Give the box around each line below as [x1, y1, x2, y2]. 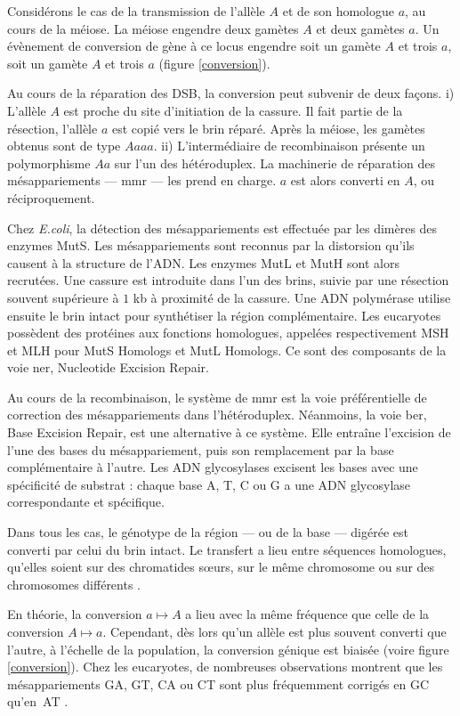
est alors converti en [290, 171, 400, 190]
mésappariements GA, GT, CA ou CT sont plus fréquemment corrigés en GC [7, 674, 430, 693]
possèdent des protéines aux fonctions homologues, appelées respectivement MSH [7, 323, 449, 342]
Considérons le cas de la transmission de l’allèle [7, 2, 265, 20]
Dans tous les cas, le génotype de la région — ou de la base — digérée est [7, 523, 408, 541]
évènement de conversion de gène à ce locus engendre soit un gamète [7, 37, 381, 55]
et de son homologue [282, 2, 394, 20]
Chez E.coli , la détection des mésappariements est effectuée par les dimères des [7, 218, 438, 237]
